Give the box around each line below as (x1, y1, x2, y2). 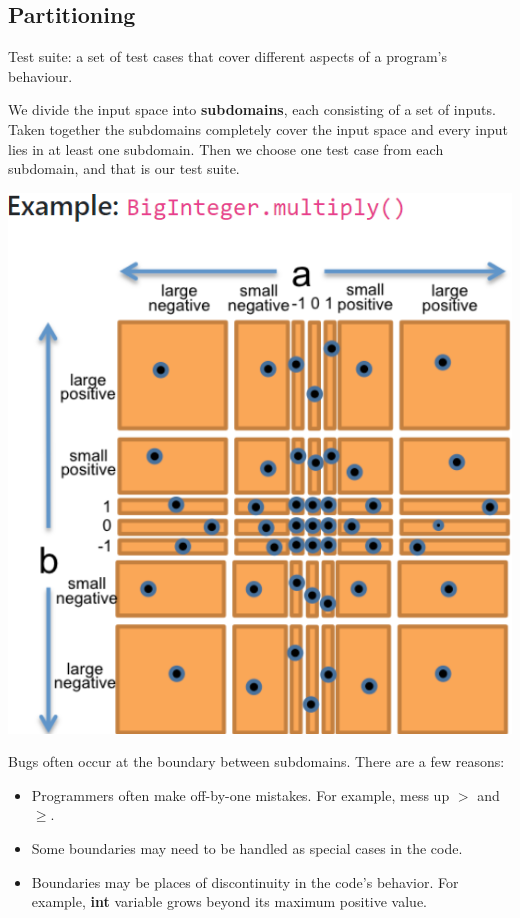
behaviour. (8, 65, 73, 86)
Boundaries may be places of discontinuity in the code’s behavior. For (31, 871, 459, 892)
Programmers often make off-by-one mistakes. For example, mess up (31, 784, 450, 805)
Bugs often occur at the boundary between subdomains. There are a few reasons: (8, 751, 505, 772)
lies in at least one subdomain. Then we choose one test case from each (8, 138, 444, 159)
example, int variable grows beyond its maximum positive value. (31, 891, 427, 912)
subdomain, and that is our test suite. (8, 158, 240, 179)
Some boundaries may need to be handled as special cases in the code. (31, 838, 463, 859)
